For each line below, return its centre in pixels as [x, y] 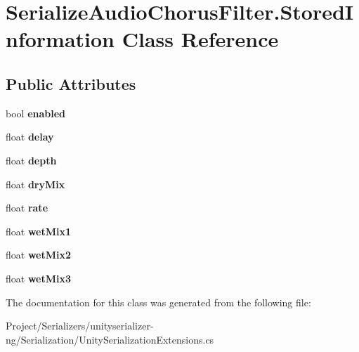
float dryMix [35, 184]
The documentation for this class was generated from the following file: [158, 302]
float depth [31, 160]
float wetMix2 [39, 255]
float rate [27, 208]
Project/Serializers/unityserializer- [80, 326]
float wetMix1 [39, 231]
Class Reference [200, 39]
